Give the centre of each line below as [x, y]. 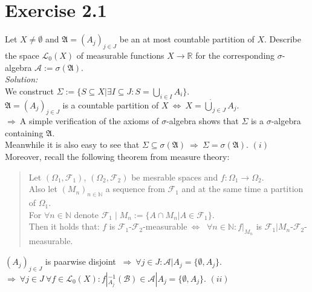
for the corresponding [235, 55]
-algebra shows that [203, 121]
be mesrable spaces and [175, 177]
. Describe [282, 39]
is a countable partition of [111, 105]
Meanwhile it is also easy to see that [72, 144]
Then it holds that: [64, 226]
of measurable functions [120, 55]
